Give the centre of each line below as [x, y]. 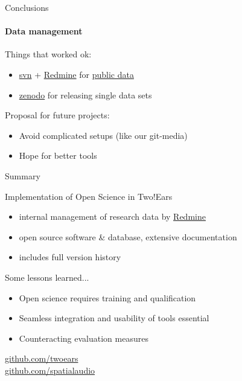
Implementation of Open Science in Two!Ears [89, 196]
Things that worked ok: [48, 54]
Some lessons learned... [47, 277]
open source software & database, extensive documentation [128, 236]
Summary [23, 175]
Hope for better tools [58, 155]
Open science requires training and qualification [107, 297]
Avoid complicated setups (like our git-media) [103, 135]
